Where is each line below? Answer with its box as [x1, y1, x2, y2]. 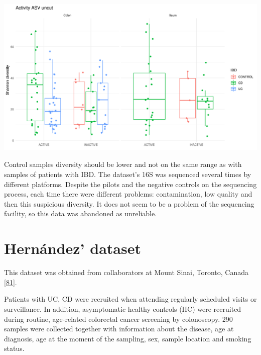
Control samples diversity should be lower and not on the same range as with [4, 159, 242, 169]
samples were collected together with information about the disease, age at [4, 323, 234, 334]
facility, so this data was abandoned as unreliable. [4, 208, 157, 219]
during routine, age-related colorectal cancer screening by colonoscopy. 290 [4, 313, 233, 324]
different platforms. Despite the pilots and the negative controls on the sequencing [4, 179, 257, 189]
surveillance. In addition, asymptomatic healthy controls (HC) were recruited [4, 303, 241, 314]
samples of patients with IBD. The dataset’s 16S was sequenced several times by [4, 169, 251, 180]
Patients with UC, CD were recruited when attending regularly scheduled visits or [4, 294, 257, 304]
